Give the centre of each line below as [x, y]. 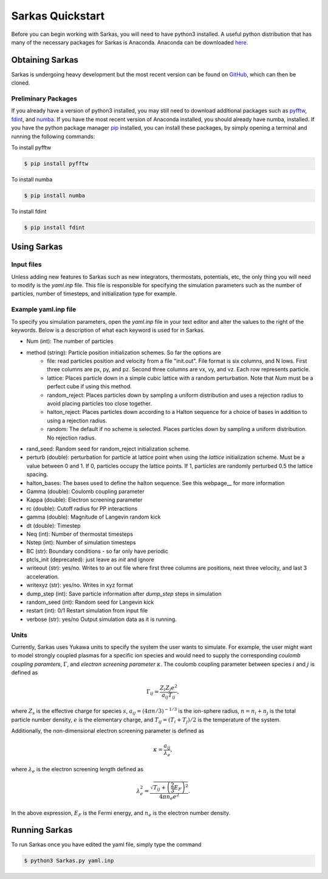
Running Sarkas [42, 830]
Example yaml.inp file [44, 309]
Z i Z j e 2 [169, 688]
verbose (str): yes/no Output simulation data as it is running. [102, 619]
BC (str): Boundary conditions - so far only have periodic [97, 551]
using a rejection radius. [77, 421]
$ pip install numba [54, 195]
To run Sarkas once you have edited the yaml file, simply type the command [106, 845]
